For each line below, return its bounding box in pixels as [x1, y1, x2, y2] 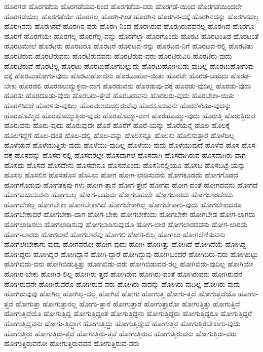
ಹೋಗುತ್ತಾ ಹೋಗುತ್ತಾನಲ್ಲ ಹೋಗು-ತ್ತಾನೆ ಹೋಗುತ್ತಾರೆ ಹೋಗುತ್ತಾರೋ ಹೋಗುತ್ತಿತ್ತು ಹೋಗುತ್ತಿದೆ [15, 298, 240, 309]
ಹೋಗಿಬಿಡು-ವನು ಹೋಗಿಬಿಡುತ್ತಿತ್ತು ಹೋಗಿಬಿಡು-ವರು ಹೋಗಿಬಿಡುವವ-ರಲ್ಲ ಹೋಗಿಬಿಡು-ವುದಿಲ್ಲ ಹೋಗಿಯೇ [4, 258, 253, 269]
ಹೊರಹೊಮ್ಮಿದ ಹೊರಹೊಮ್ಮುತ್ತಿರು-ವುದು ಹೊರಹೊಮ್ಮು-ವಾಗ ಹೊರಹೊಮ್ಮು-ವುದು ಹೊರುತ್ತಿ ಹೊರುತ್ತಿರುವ [4, 110, 255, 120]
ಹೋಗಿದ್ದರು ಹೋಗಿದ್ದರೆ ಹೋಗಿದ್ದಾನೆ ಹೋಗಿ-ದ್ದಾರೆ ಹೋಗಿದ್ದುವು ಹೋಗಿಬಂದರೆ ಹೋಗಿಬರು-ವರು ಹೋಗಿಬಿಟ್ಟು [4, 248, 258, 259]
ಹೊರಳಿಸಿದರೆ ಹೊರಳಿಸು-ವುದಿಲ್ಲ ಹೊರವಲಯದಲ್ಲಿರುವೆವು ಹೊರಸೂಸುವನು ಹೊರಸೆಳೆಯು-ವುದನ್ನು [4, 100, 232, 110]
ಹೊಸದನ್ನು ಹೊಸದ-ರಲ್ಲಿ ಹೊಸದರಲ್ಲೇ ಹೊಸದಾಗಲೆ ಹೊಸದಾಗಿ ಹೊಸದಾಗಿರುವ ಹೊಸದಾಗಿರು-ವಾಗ [15, 149, 246, 160]
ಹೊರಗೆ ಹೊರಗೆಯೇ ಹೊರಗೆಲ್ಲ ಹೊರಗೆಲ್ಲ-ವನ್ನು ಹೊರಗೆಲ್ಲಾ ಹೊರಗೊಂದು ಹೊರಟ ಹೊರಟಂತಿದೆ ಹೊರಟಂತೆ [4, 30, 259, 41]
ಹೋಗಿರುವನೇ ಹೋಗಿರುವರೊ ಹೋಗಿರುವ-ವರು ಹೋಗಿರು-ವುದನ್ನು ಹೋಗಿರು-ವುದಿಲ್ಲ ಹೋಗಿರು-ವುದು [4, 278, 241, 289]
